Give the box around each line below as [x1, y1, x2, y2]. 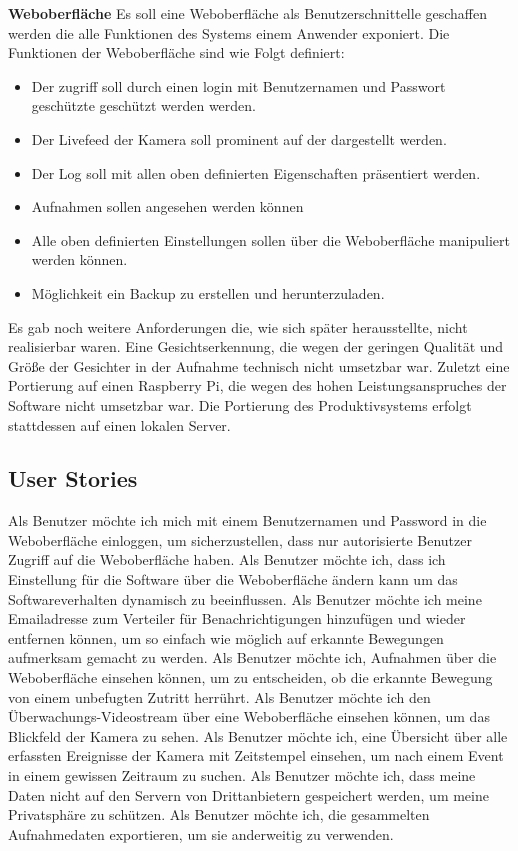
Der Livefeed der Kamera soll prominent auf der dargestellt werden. [31, 128, 447, 149]
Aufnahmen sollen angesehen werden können [31, 196, 304, 217]
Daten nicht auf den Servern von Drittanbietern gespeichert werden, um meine [8, 784, 489, 805]
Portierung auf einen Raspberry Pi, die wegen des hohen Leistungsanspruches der [8, 375, 507, 396]
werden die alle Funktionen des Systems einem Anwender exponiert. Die [8, 22, 450, 43]
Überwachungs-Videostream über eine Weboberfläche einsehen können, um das [8, 706, 490, 727]
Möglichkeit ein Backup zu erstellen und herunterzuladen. [31, 282, 385, 303]
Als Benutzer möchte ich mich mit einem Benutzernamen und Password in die [8, 510, 487, 531]
